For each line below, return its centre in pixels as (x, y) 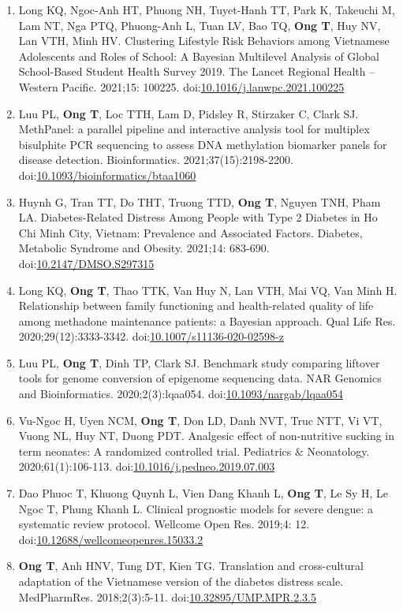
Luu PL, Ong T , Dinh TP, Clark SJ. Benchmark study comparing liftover (199, 362)
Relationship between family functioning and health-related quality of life (196, 305)
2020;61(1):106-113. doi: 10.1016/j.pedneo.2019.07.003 (147, 466)
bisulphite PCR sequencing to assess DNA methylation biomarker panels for (203, 144)
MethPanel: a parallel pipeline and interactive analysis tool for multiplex (194, 129)
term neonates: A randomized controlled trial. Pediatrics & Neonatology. (194, 451)
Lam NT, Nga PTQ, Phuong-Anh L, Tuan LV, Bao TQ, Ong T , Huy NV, (200, 25)
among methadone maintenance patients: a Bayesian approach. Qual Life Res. (207, 320)
